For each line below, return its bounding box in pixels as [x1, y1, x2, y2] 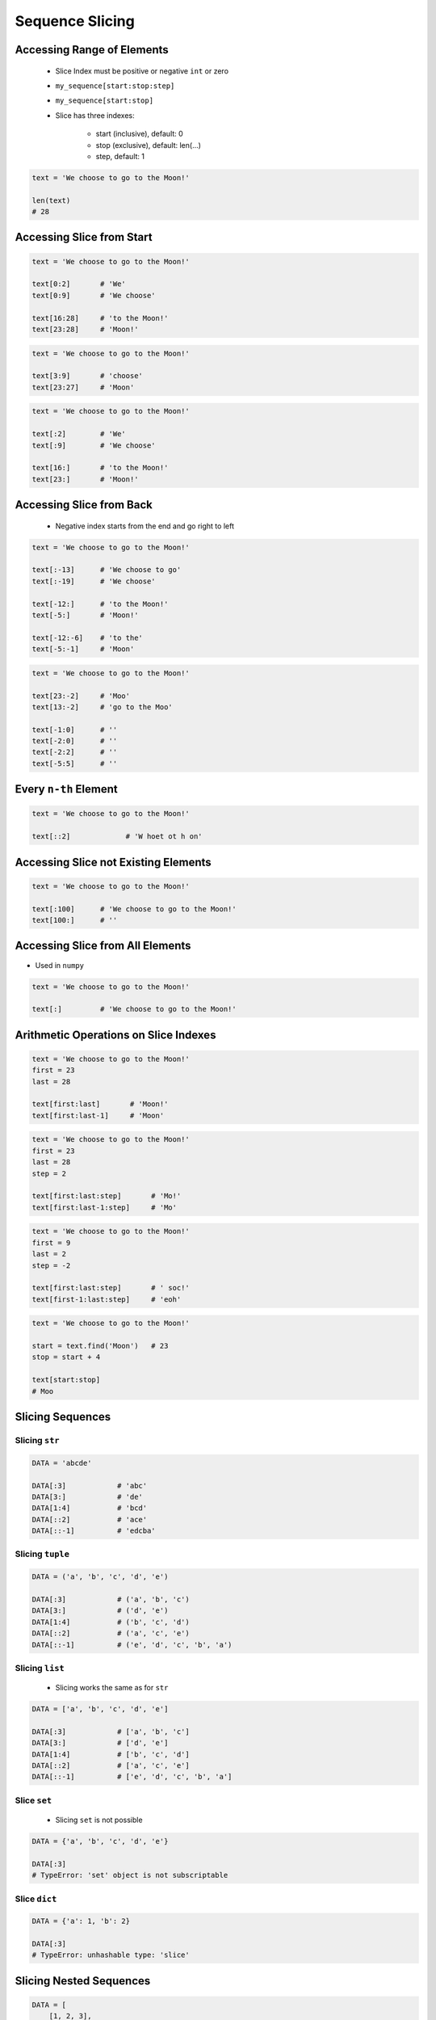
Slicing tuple [15, 1548, 70, 1559]
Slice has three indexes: [55, 110, 135, 120]
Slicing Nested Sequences [15, 1974, 151, 1988]
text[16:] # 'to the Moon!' [31, 463, 169, 473]
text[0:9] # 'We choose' [31, 291, 157, 300]
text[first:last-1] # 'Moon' [31, 1111, 165, 1120]
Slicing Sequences [15, 1410, 111, 1424]
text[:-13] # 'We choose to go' [31, 566, 182, 574]
